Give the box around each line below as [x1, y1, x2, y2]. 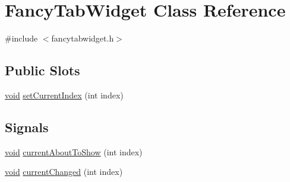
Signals [5, 117, 49, 136]
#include [5, 32, 38, 44]
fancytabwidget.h [51, 32, 114, 44]
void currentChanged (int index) [5, 165, 123, 178]
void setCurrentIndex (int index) [5, 88, 124, 101]
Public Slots [5, 61, 80, 79]
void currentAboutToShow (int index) [5, 145, 143, 158]
